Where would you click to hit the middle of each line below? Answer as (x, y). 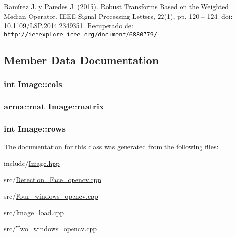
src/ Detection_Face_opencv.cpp (53, 179)
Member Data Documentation (82, 60)
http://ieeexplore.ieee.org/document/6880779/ (81, 34)
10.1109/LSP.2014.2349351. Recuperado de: (69, 26)
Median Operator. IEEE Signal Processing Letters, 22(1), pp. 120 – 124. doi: (118, 16)
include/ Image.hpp (32, 163)
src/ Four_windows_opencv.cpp (51, 195)
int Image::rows (35, 128)
